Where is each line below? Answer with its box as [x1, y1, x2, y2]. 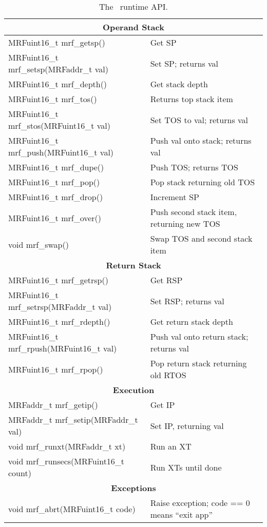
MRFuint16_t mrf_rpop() [8, 363, 103, 375]
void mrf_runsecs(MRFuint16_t [8, 455, 125, 467]
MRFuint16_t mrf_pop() [8, 176, 100, 188]
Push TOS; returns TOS [150, 161, 238, 173]
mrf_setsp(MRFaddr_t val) [8, 63, 108, 75]
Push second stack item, [150, 206, 237, 218]
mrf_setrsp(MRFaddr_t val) [8, 301, 112, 313]
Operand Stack [103, 21, 164, 33]
